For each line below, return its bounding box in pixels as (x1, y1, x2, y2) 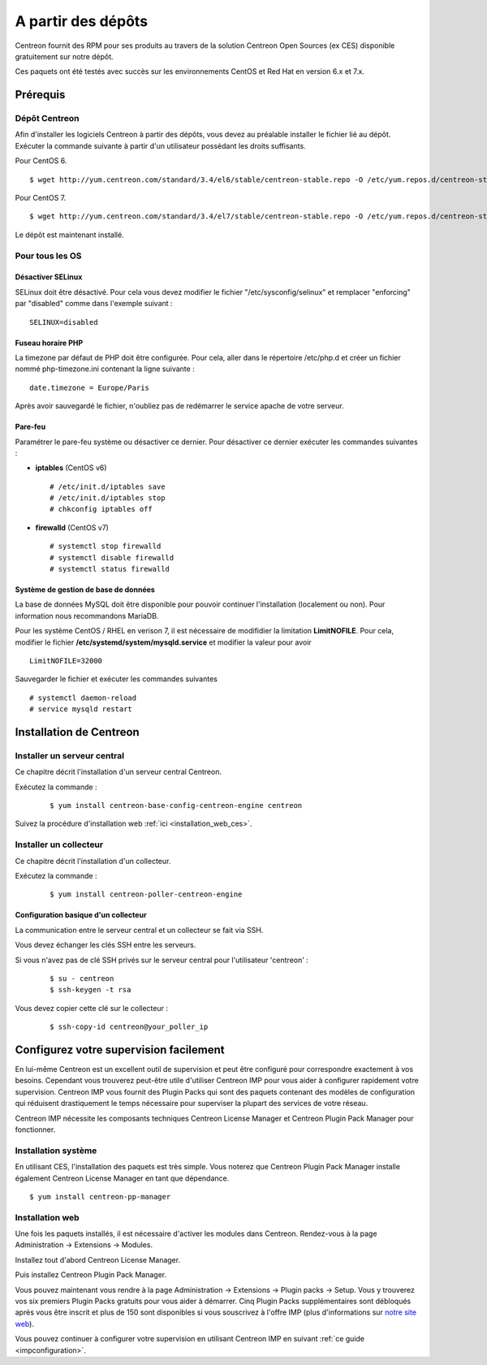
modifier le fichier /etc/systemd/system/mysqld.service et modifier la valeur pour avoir (15, 637, 312, 647)
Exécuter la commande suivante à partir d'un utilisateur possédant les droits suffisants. (15, 140, 306, 150)
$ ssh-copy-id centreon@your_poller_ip (50, 1022, 209, 1031)
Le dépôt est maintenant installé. (15, 230, 125, 240)
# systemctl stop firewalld (50, 542, 162, 551)
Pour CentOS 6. (15, 156, 67, 166)
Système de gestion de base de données (15, 585, 156, 594)
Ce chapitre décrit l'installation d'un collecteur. (15, 856, 171, 866)
